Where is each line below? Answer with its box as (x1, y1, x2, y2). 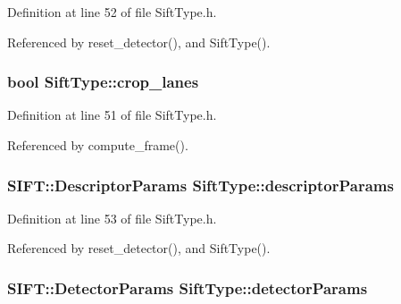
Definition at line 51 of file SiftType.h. (7, 106, 217, 124)
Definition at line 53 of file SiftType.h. (7, 208, 217, 227)
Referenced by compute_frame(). (7, 136, 188, 154)
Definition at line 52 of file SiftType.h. (7, 3, 217, 21)
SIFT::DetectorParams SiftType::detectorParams (7, 276, 368, 299)
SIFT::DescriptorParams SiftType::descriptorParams (7, 173, 394, 196)
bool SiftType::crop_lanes (7, 71, 199, 93)
